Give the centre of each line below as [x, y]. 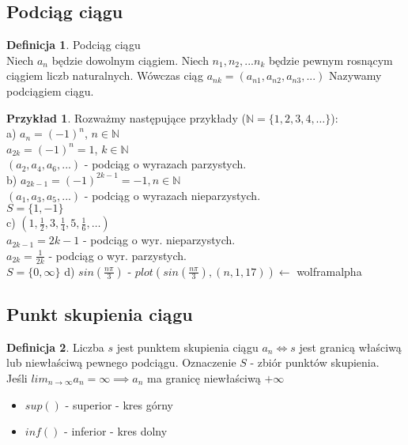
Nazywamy [355, 75]
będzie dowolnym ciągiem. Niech [130, 60]
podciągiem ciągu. [50, 91]
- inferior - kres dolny [116, 431]
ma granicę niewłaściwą [204, 377]
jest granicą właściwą [350, 347]
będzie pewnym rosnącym [331, 60]
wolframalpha [329, 271]
